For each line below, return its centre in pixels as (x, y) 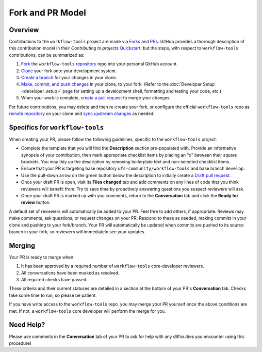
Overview (24, 30)
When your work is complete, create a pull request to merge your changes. (96, 98)
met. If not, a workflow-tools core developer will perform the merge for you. (87, 311)
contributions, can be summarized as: (47, 55)
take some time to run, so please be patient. (53, 295)
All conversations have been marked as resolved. (70, 273)
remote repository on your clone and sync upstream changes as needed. (82, 113)
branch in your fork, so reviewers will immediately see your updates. (77, 232)
